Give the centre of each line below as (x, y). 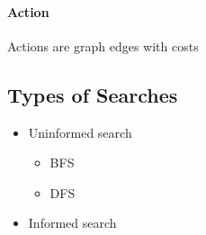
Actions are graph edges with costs (103, 45)
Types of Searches (93, 94)
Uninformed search (80, 132)
